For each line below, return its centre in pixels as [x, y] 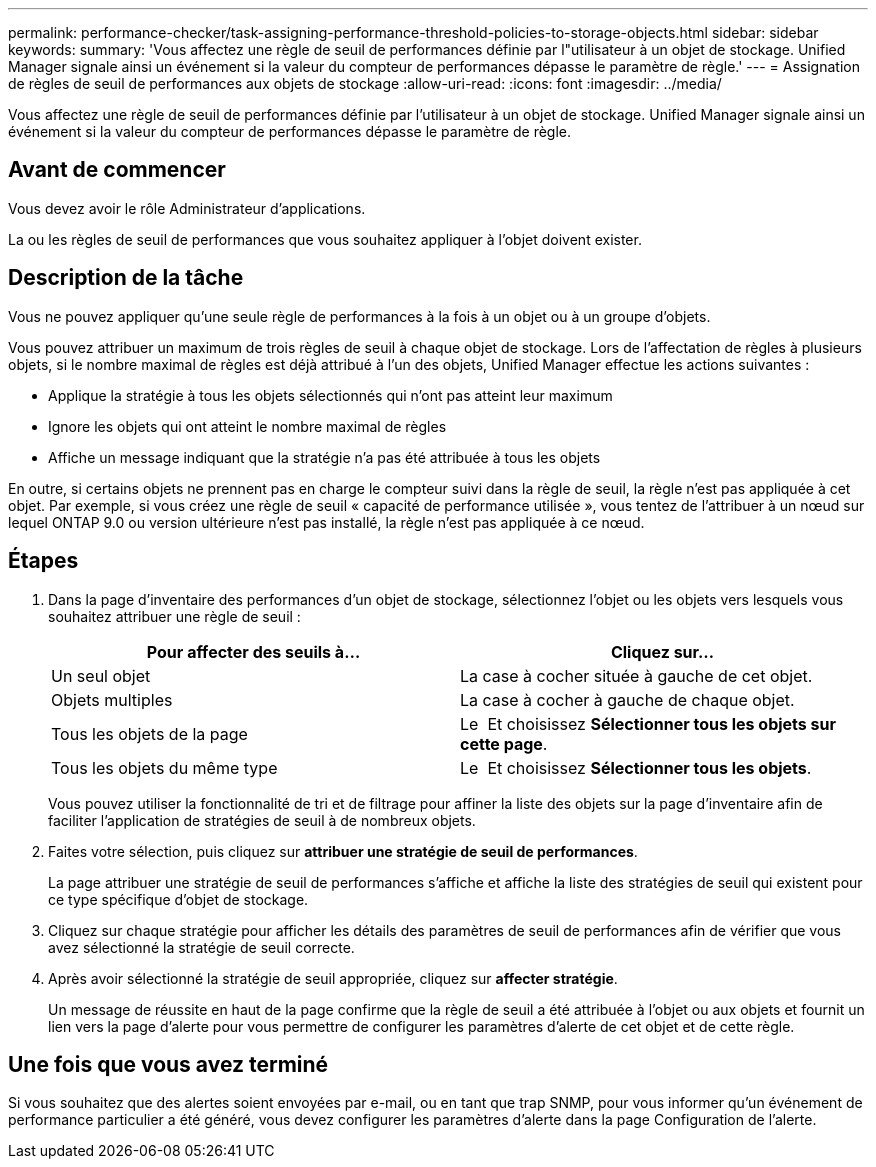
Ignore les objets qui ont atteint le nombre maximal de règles [247, 426]
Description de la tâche [126, 278]
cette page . [504, 743]
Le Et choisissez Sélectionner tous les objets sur [648, 723]
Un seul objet [101, 675]
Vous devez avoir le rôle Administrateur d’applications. [187, 208]
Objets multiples [112, 699]
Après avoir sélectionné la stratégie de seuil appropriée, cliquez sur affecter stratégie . [333, 978]
